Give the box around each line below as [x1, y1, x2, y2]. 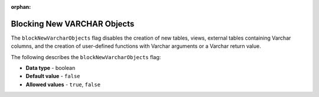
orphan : [11, 4, 31, 10]
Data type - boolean [25, 64, 76, 72]
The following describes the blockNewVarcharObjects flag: [11, 53, 161, 60]
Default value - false [25, 73, 80, 80]
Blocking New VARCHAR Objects [11, 18, 135, 29]
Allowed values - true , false [25, 80, 100, 88]
